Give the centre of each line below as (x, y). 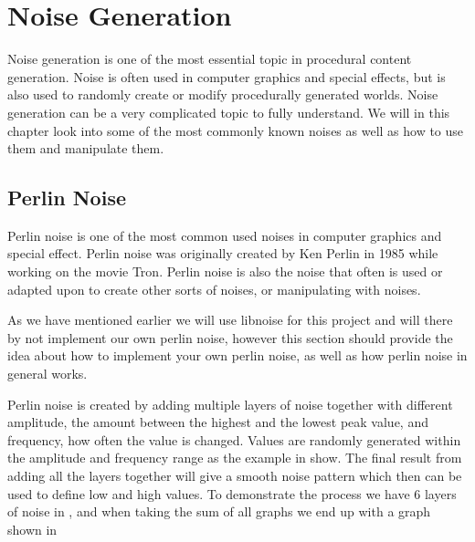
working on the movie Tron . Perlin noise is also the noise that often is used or (225, 271)
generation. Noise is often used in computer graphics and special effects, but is (227, 76)
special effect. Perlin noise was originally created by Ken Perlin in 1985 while (223, 253)
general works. (47, 374)
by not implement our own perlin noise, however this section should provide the (230, 337)
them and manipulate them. (86, 148)
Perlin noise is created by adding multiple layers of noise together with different (230, 404)
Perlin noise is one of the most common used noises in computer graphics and (225, 235)
